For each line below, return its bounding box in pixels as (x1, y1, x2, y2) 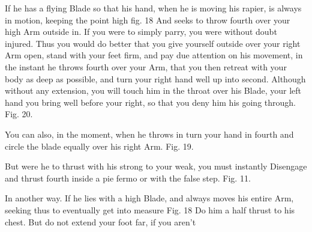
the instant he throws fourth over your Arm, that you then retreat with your (5, 60, 287, 73)
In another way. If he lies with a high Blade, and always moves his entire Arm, (5, 192, 294, 204)
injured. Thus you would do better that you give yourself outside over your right (5, 37, 301, 49)
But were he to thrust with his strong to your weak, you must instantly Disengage (5, 160, 307, 172)
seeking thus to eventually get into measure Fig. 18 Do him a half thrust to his (5, 203, 295, 216)
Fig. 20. (5, 108, 33, 120)
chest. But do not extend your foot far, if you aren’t (5, 215, 196, 228)
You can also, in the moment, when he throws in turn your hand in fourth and (5, 127, 294, 140)
